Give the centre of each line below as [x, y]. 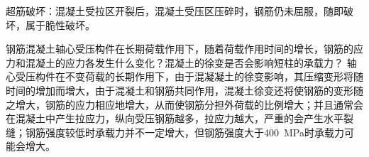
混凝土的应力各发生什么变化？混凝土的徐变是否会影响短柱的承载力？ [184, 62]
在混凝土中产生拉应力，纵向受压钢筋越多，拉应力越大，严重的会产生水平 [175, 118]
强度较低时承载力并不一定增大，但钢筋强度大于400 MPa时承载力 [194, 132]
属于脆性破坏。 [60, 25]
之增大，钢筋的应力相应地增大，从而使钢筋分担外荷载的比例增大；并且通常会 [184, 104]
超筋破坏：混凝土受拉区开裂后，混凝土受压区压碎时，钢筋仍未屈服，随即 [175, 11]
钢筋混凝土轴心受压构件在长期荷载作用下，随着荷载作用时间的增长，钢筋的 [180, 49]
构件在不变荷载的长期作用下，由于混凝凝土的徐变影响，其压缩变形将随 [199, 76]
